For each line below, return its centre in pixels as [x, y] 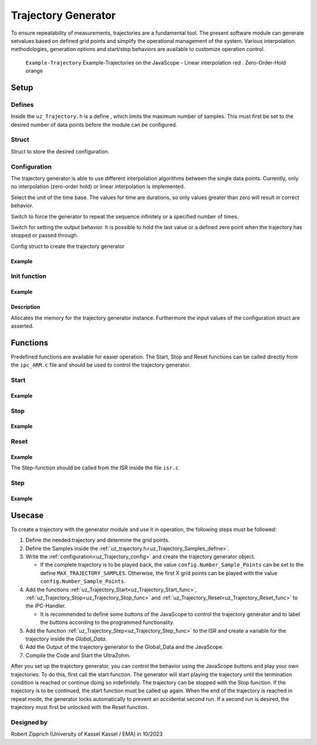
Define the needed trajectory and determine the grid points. [98, 540]
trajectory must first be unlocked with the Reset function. [80, 707]
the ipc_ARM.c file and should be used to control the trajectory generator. [101, 365]
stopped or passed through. [45, 236]
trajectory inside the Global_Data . [66, 639]
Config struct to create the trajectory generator [68, 246]
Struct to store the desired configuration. [60, 151]
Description [26, 307]
